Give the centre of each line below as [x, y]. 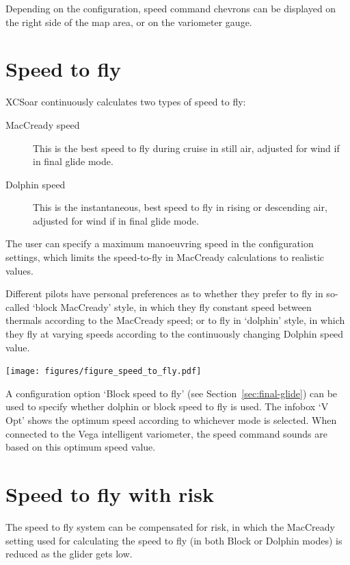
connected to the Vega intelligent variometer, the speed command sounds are [166, 433]
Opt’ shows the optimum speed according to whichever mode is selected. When [171, 420]
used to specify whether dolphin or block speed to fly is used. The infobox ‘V [167, 406]
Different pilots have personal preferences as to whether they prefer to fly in [164, 293]
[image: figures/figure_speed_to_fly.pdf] [104, 372]
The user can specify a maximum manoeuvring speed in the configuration [160, 243]
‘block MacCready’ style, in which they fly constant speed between [172, 306]
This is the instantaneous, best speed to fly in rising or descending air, [180, 207]
